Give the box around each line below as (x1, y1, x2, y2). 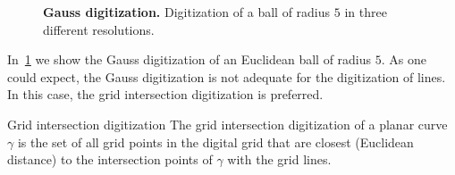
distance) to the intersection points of (7, 150, 213, 169)
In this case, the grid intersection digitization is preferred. (7, 85, 324, 104)
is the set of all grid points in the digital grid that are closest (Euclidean (17, 132, 414, 151)
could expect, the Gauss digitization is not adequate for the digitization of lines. (7, 67, 446, 86)
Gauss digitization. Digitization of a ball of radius (43, 3, 331, 21)
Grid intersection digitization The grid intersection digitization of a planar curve (7, 114, 448, 133)
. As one (381, 50, 426, 69)
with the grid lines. (227, 150, 332, 169)
